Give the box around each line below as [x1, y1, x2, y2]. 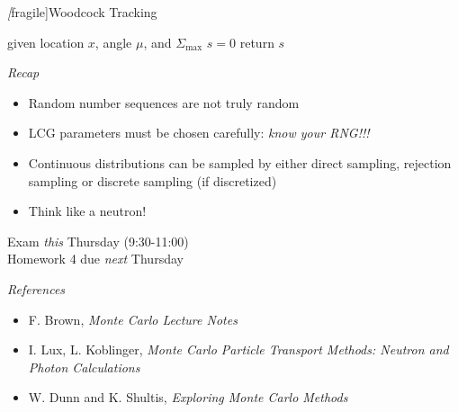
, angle [94, 32, 132, 51]
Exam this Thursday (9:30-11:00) [7, 231, 189, 250]
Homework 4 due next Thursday [7, 249, 184, 268]
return [239, 32, 274, 51]
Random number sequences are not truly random [28, 93, 300, 112]
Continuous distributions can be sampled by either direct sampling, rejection [28, 153, 452, 172]
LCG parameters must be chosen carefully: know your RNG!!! [28, 123, 370, 142]
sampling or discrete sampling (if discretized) [28, 171, 277, 190]
